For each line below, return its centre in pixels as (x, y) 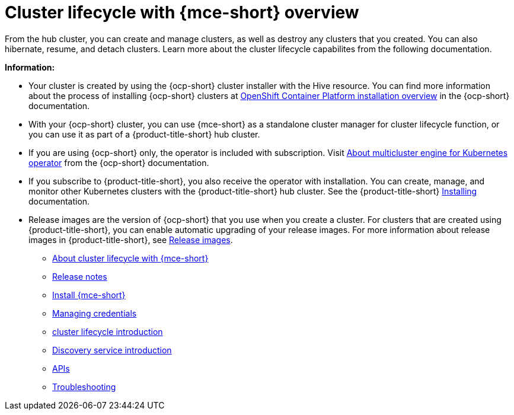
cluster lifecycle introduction (108, 331)
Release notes (80, 276)
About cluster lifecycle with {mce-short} (130, 258)
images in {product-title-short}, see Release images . (131, 240)
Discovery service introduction (112, 350)
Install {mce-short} (89, 295)
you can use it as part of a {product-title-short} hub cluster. (144, 134)
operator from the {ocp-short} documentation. (119, 162)
